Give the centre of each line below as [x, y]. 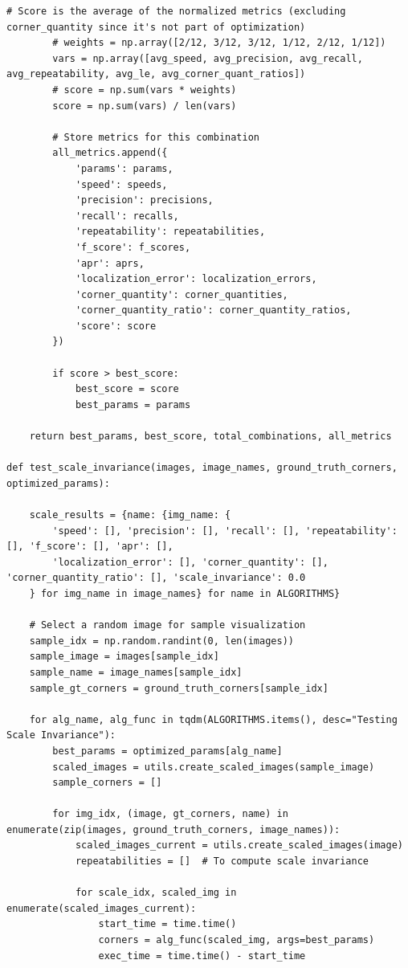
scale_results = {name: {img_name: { [130, 515]
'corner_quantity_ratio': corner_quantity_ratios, [213, 310]
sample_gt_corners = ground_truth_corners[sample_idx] [179, 688]
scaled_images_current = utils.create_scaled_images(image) [239, 845]
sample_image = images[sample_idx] [124, 657]
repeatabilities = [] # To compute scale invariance [222, 862]
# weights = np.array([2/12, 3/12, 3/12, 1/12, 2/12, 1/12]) [219, 43]
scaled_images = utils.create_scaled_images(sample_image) [214, 767]
